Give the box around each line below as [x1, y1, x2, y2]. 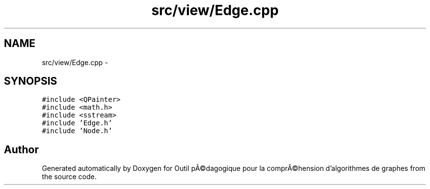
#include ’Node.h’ [42, 127, 112, 135]
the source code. [42, 172, 97, 181]
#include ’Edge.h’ [42, 119, 112, 127]
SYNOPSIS [4, 75, 57, 88]
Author [4, 143, 39, 156]
